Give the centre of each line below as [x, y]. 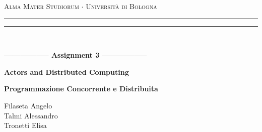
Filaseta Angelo [28, 105]
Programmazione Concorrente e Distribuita [81, 89]
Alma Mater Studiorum [42, 6]
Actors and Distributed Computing [67, 72]
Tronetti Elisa [25, 125]
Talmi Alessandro [31, 115]
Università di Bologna [121, 6]
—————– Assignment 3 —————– [76, 55]
